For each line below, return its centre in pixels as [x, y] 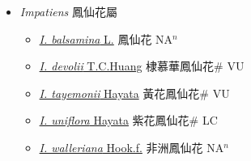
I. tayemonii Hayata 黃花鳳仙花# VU [134, 93]
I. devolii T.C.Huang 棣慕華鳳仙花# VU [142, 66]
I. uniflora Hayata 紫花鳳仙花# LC [128, 120]
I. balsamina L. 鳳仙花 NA [106, 38]
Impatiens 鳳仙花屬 [68, 11]
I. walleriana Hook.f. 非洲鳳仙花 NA [132, 147]
